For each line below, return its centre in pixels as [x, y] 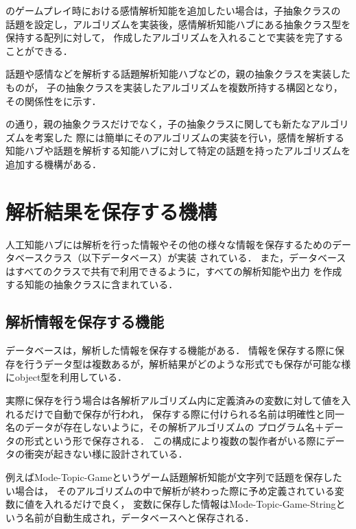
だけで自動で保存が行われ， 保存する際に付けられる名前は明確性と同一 [184, 413]
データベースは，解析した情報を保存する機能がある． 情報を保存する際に [170, 350]
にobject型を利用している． [66, 377]
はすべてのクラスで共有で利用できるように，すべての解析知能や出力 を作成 [174, 271]
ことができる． [39, 50]
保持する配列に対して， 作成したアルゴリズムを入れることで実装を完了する [175, 37]
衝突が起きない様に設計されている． [106, 454]
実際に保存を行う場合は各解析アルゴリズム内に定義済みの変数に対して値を [174, 400]
